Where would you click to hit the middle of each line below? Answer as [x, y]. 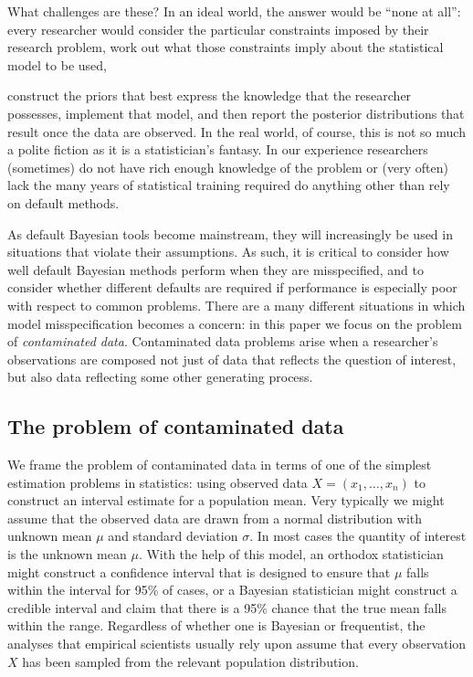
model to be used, [57, 64]
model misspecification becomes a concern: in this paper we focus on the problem [235, 323]
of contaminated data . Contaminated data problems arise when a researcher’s [223, 341]
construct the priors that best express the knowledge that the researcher [210, 95]
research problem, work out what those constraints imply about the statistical [226, 47]
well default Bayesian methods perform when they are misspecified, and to [215, 269]
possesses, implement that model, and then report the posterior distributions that [236, 113]
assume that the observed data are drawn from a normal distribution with [215, 518]
